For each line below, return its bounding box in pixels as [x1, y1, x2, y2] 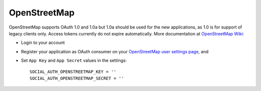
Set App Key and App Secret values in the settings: [21, 58, 127, 63]
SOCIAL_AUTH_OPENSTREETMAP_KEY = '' [29, 69, 116, 75]
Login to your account [21, 40, 65, 45]
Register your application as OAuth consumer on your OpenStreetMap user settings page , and [21, 48, 209, 54]
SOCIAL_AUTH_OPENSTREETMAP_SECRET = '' [29, 76, 124, 81]
